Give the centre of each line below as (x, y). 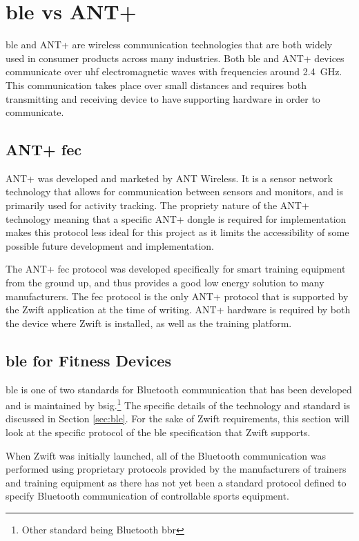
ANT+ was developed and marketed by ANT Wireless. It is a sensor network (169, 178)
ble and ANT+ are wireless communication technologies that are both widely (169, 45)
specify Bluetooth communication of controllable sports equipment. (147, 496)
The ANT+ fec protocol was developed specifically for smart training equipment (176, 269)
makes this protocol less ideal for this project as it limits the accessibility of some (177, 232)
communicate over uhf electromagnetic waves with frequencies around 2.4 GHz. (174, 71)
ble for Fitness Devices (88, 360)
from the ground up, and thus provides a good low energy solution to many (165, 283)
